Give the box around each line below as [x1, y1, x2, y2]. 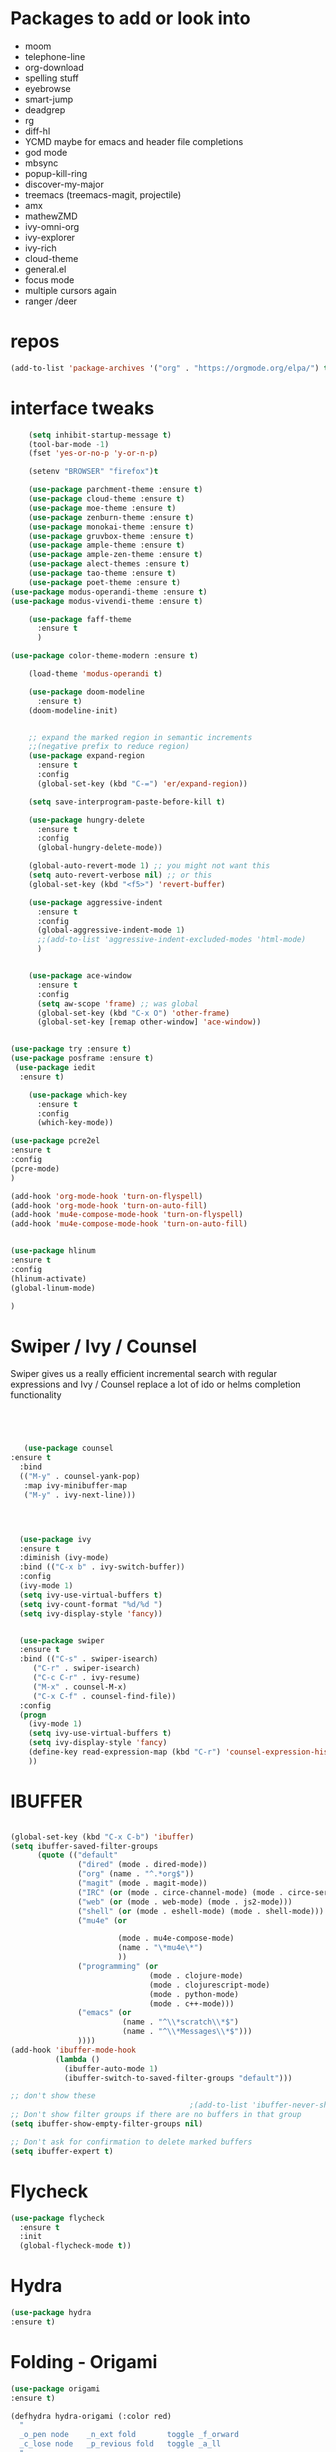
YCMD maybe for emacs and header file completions [24, 135, 244, 147]
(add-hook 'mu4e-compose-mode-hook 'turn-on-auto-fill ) [10, 1219, 248, 1229]
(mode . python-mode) [148, 1989, 240, 1999]
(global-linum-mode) [10, 1283, 97, 1293]
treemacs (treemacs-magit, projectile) [24, 188, 182, 201]
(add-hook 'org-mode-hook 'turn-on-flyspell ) [10, 1191, 203, 1201]
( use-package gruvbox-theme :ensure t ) [28, 531, 195, 541]
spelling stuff [24, 72, 79, 84]
